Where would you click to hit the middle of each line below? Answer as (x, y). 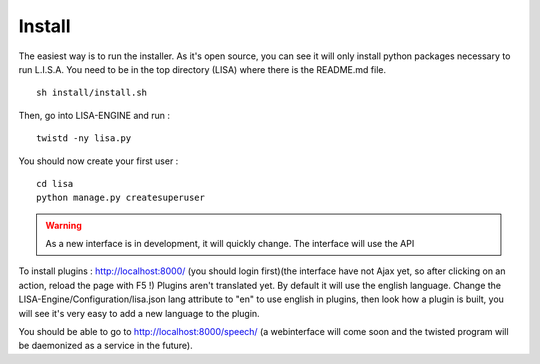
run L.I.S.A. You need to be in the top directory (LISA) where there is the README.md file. (202, 69)
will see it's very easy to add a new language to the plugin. (139, 313)
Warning (63, 225)
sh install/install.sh (92, 93)
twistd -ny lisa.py (84, 138)
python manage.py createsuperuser (120, 198)
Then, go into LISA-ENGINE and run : (94, 115)
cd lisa (55, 183)
